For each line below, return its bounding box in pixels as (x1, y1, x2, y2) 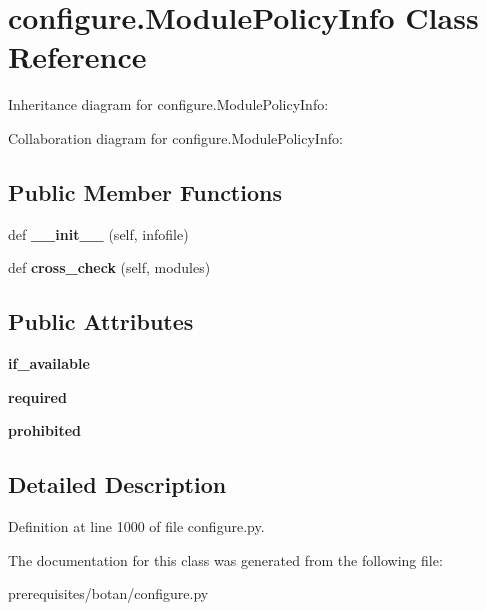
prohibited (8, 420, 82, 441)
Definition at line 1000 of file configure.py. (8, 516, 265, 537)
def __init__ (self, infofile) (8, 223, 189, 244)
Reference (8, 36, 147, 77)
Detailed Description (8, 469, 227, 500)
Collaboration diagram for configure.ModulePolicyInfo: (8, 127, 343, 148)
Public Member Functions (8, 176, 282, 207)
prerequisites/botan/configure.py (8, 583, 209, 604)
